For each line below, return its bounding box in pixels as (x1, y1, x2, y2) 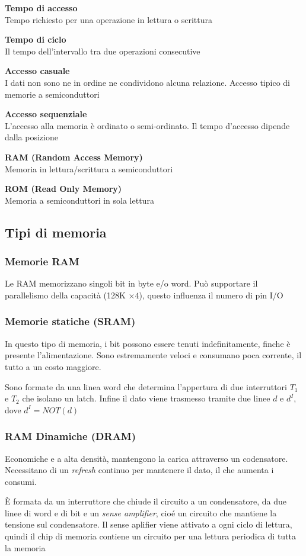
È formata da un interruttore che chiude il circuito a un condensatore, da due (5, 495, 286, 507)
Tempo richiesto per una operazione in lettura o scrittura (5, 13, 213, 25)
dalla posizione (5, 131, 58, 143)
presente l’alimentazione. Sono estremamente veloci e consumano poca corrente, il (5, 349, 302, 361)
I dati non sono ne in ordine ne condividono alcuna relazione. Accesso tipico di (5, 76, 290, 88)
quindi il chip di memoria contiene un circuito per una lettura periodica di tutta (5, 530, 297, 542)
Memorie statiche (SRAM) (5, 314, 136, 329)
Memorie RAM (5, 254, 79, 269)
